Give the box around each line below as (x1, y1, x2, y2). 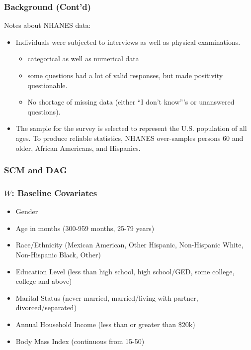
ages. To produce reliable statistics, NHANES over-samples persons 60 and (15, 132, 244, 143)
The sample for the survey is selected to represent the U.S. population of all (15, 123, 247, 133)
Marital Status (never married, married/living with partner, (15, 292, 198, 303)
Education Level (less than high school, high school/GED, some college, (15, 266, 235, 276)
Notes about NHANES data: (4, 20, 91, 30)
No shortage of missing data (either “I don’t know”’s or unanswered (27, 97, 235, 107)
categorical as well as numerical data (27, 53, 139, 64)
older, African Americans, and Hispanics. (15, 142, 141, 153)
